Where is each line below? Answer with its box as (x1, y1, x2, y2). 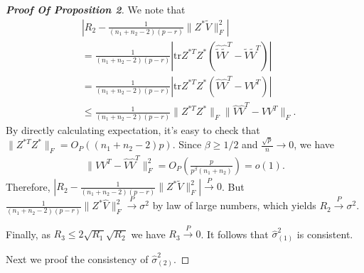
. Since (172, 137, 202, 152)
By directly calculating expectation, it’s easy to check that (6, 122, 260, 137)
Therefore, (6, 179, 50, 194)
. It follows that (200, 226, 269, 241)
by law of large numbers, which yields (152, 198, 316, 213)
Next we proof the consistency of (6, 251, 149, 266)
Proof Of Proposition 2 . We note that (6, 2, 186, 16)
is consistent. (296, 226, 353, 241)
